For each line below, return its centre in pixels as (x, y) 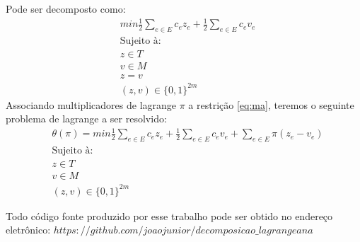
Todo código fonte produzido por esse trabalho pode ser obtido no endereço (169, 215)
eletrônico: (28, 230)
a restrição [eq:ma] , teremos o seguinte (271, 104)
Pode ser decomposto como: (66, 8)
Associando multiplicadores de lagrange (91, 104)
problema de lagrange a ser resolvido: (86, 119)
